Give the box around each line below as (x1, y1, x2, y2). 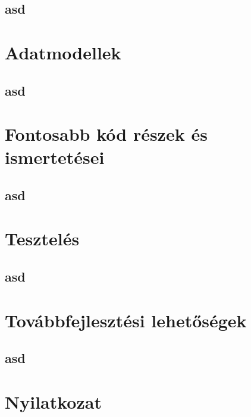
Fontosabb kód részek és (5, 122, 208, 146)
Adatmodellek (5, 40, 121, 64)
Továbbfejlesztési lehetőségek (5, 308, 247, 332)
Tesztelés (5, 226, 80, 251)
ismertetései (5, 145, 105, 169)
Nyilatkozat (5, 389, 102, 413)
